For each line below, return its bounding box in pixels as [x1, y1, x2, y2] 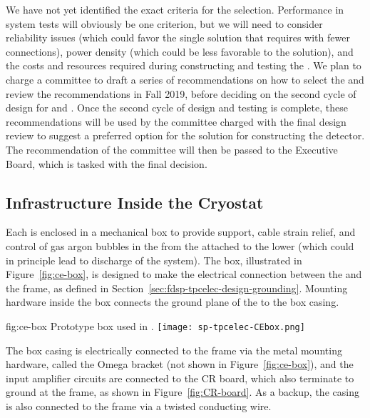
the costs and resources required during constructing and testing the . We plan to [6, 58, 361, 73]
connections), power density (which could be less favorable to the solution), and [6, 44, 354, 59]
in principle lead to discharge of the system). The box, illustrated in [6, 252, 302, 267]
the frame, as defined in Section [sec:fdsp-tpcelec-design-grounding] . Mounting [6, 280, 348, 295]
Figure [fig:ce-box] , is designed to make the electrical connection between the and [6, 267, 362, 282]
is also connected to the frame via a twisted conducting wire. [6, 398, 272, 413]
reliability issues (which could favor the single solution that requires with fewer [6, 30, 350, 45]
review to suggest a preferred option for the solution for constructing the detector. [6, 128, 365, 143]
